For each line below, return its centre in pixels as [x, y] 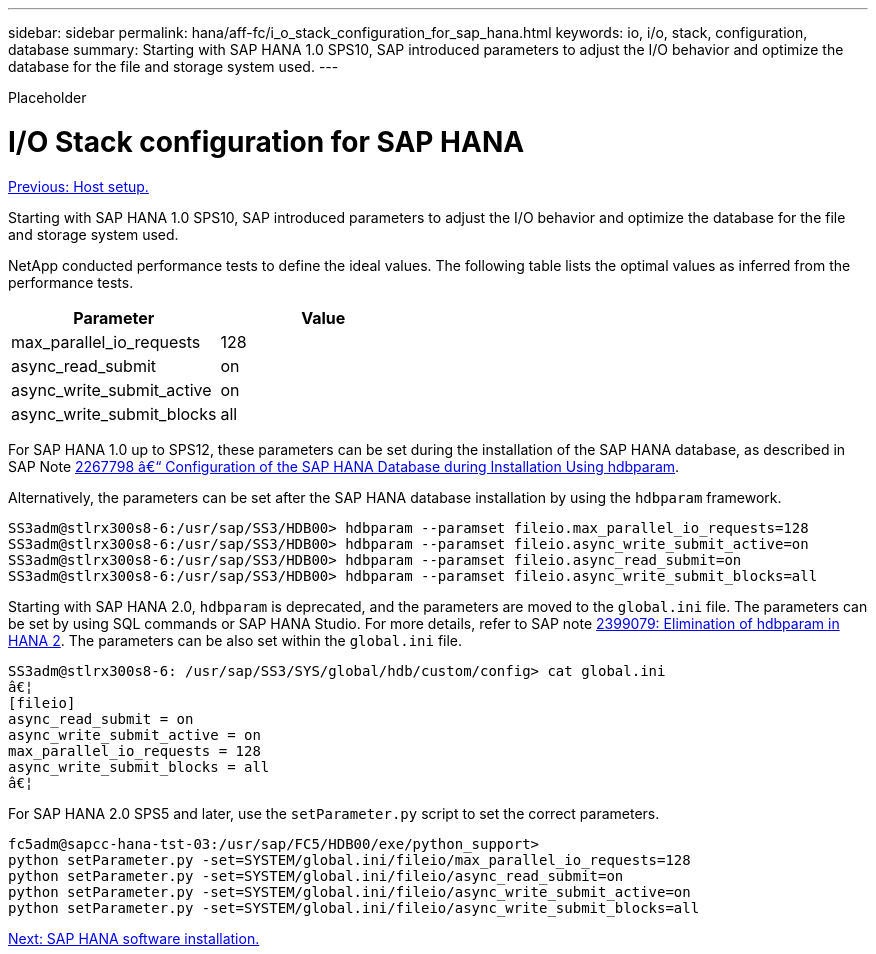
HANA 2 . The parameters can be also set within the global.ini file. [235, 640]
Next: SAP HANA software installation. [134, 938]
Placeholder [47, 97]
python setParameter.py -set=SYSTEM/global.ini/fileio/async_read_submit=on [316, 875]
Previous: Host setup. [78, 186]
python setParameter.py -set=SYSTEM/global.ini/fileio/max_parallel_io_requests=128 [349, 859]
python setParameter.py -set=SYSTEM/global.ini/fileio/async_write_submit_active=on [349, 891]
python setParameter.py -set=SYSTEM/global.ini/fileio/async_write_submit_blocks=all [354, 907]
